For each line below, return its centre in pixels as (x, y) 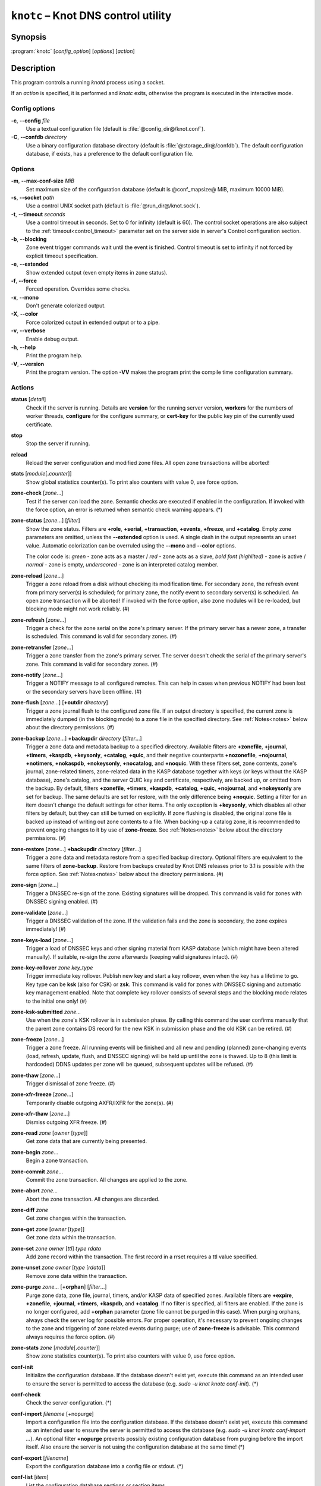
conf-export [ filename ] (40, 1458)
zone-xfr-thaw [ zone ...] (40, 1114)
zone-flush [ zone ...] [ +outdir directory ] (59, 703)
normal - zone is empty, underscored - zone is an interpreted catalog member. (122, 565)
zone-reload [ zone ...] (37, 575)
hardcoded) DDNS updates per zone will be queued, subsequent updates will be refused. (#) (139, 1065)
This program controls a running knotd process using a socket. (88, 82)
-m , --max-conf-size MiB (43, 181)
